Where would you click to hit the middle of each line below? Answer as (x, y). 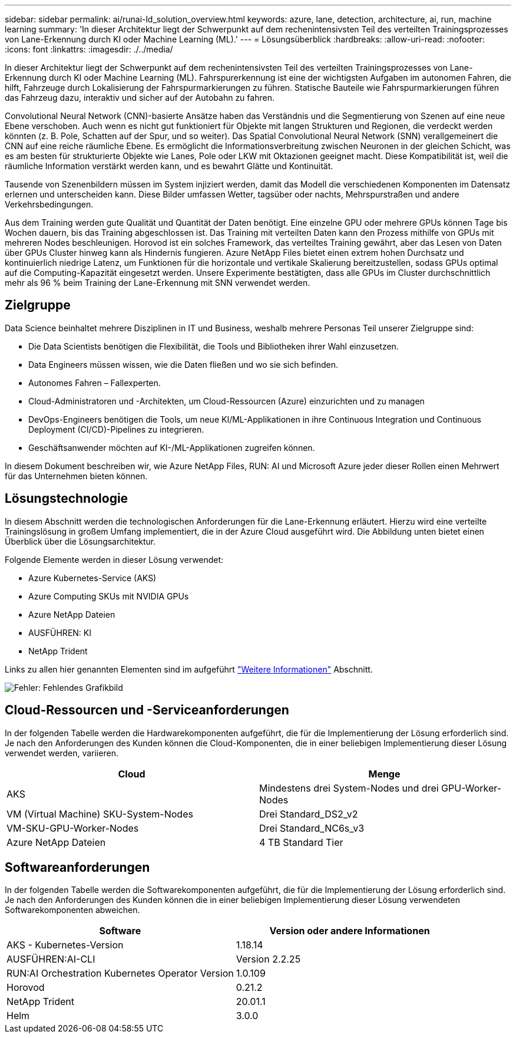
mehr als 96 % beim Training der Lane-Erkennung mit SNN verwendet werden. (158, 283)
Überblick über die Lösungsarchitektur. (80, 541)
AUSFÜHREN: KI (60, 632)
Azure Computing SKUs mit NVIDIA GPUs (109, 596)
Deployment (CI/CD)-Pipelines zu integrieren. (116, 429)
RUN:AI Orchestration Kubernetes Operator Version (120, 973)
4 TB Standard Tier (301, 842)
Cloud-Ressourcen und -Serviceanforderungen (147, 710)
